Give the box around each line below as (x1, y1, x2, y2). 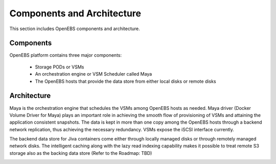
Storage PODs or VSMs (35, 64, 84, 70)
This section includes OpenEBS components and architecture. (9, 26, 140, 32)
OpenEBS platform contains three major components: (9, 52, 122, 58)
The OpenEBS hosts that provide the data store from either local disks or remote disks (35, 78, 217, 84)
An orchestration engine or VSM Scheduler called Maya (35, 71, 152, 77)
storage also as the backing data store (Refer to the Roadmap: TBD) (9, 150, 152, 156)
